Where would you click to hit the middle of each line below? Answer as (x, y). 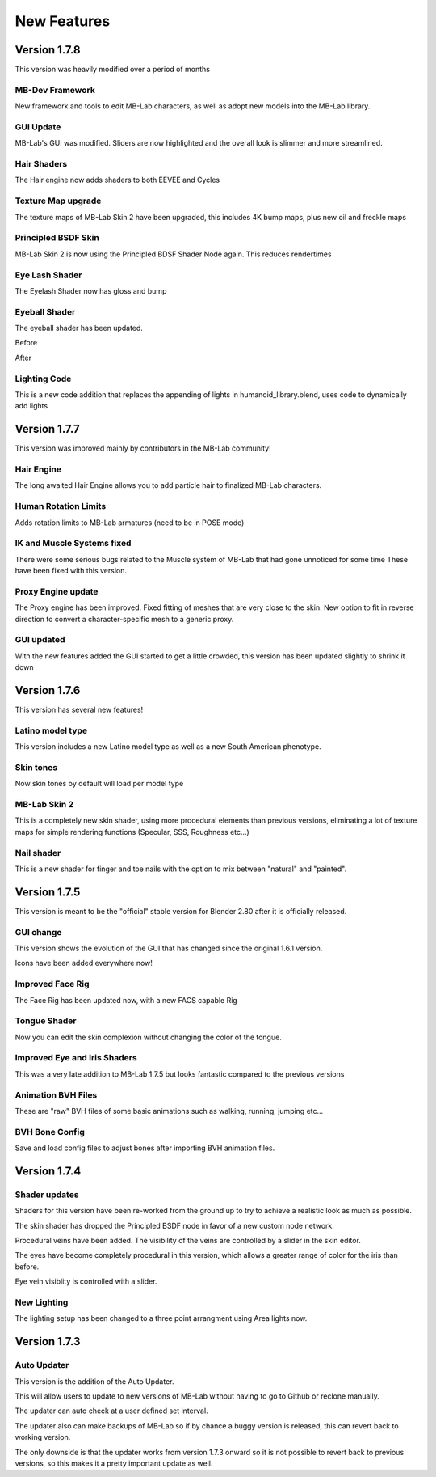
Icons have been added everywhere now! (84, 963)
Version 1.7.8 (48, 50)
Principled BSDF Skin (57, 238)
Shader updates (47, 1195)
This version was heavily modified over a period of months (112, 70)
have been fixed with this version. (71, 571)
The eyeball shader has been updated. (79, 328)
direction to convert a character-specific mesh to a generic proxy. (124, 619)
